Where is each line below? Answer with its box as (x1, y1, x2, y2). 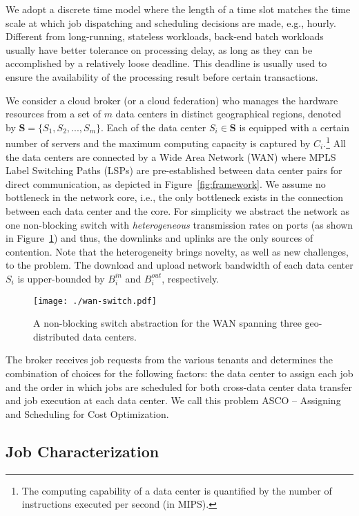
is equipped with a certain (239, 120, 350, 134)
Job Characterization (6, 440, 159, 461)
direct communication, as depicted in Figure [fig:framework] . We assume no (6, 176, 326, 191)
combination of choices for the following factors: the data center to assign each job (6, 365, 353, 380)
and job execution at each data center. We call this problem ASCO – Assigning (6, 393, 341, 408)
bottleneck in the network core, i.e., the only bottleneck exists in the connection (6, 190, 344, 204)
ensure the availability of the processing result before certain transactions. (6, 69, 318, 84)
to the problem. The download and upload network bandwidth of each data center (6, 258, 353, 272)
